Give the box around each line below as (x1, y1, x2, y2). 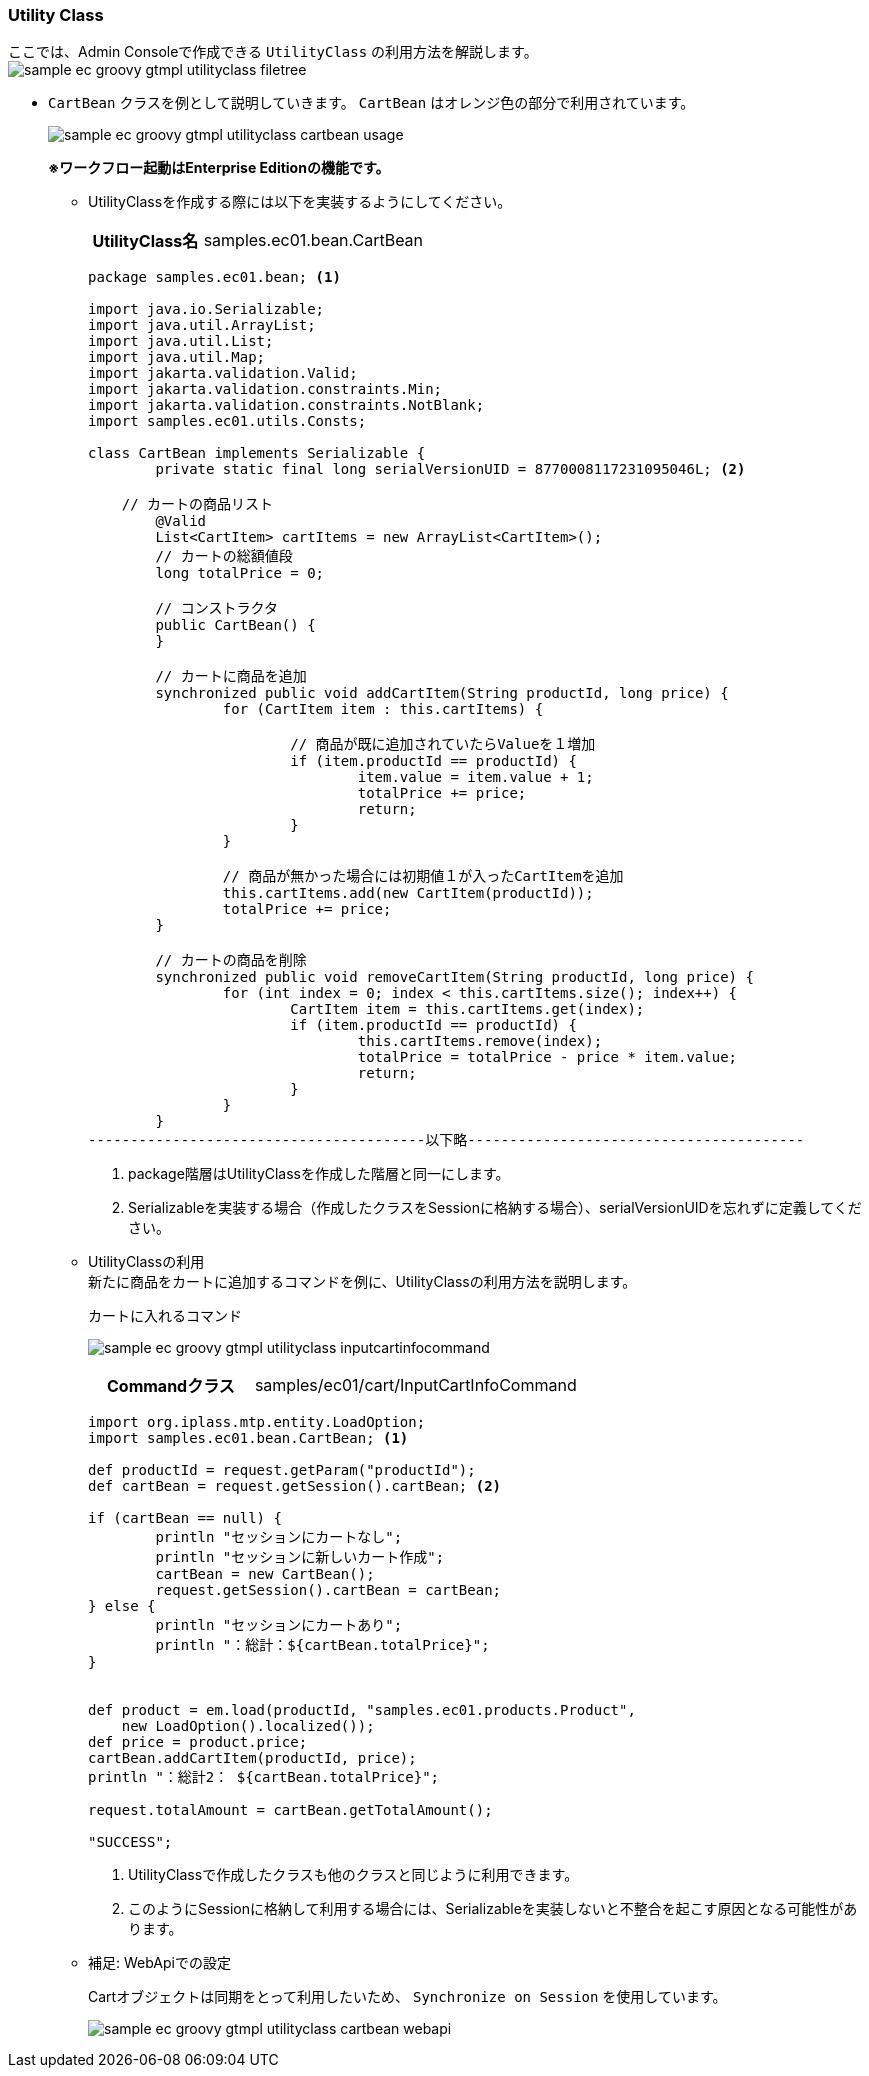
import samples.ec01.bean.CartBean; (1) (88, 1430, 409, 1447)
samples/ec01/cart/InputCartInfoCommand (254, 1375, 577, 1396)
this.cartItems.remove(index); (357, 1033, 603, 1050)
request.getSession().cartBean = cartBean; (155, 1582, 502, 1599)
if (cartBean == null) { (88, 1510, 282, 1527)
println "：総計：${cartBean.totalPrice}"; (155, 1637, 490, 1654)
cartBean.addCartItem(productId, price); (88, 1750, 417, 1767)
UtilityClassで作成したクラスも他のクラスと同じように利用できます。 (128, 1866, 579, 1884)
